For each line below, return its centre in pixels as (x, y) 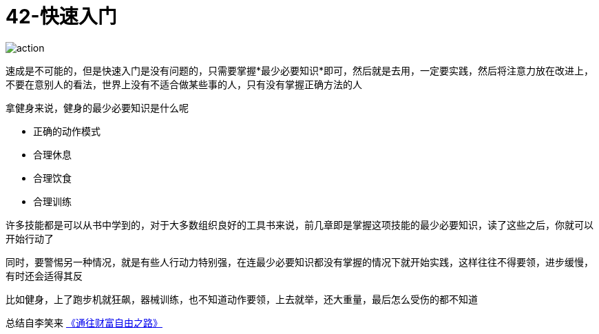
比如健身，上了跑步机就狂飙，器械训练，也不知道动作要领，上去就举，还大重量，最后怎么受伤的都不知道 (242, 299)
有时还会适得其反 (44, 275)
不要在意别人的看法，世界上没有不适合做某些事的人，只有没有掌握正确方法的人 (184, 84)
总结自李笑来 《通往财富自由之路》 (84, 322)
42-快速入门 (61, 17)
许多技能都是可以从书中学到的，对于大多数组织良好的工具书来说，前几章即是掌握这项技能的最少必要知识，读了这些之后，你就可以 (299, 225)
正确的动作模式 (67, 131)
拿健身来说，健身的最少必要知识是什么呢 (97, 107)
